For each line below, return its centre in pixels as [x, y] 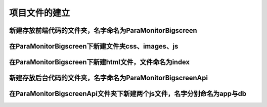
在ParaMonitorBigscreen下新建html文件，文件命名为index [99, 62]
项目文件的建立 [40, 13]
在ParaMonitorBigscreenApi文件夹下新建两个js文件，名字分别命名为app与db [128, 94]
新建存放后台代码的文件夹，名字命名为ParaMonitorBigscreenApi [109, 78]
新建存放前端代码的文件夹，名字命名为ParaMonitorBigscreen [103, 30]
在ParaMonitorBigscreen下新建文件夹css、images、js [94, 46]
